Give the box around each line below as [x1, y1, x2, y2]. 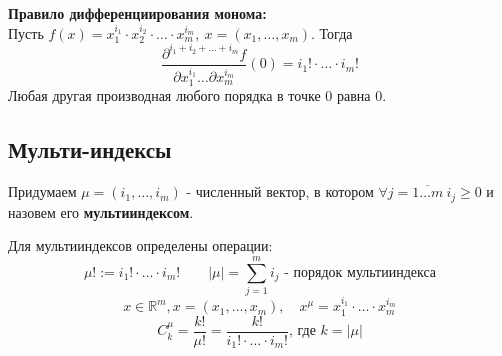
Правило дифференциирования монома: [8, 3, 267, 23]
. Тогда [311, 22, 353, 43]
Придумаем [8, 181, 77, 202]
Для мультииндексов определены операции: [8, 235, 273, 256]
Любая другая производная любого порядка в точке [8, 85, 321, 106]
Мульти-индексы [8, 134, 172, 165]
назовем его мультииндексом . [8, 201, 194, 222]
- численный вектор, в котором [186, 181, 374, 202]
